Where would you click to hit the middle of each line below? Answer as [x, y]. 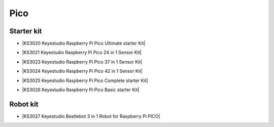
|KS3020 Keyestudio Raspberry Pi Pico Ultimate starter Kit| [84, 44]
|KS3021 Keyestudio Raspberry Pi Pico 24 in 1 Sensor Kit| [82, 53]
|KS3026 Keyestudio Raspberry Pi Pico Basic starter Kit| [81, 90]
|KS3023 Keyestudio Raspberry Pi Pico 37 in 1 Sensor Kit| [82, 62]
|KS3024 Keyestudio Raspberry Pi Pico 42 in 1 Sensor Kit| [82, 71]
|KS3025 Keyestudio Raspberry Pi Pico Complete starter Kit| [85, 80]
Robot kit [24, 104]
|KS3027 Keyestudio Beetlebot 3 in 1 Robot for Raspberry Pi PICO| [91, 116]
